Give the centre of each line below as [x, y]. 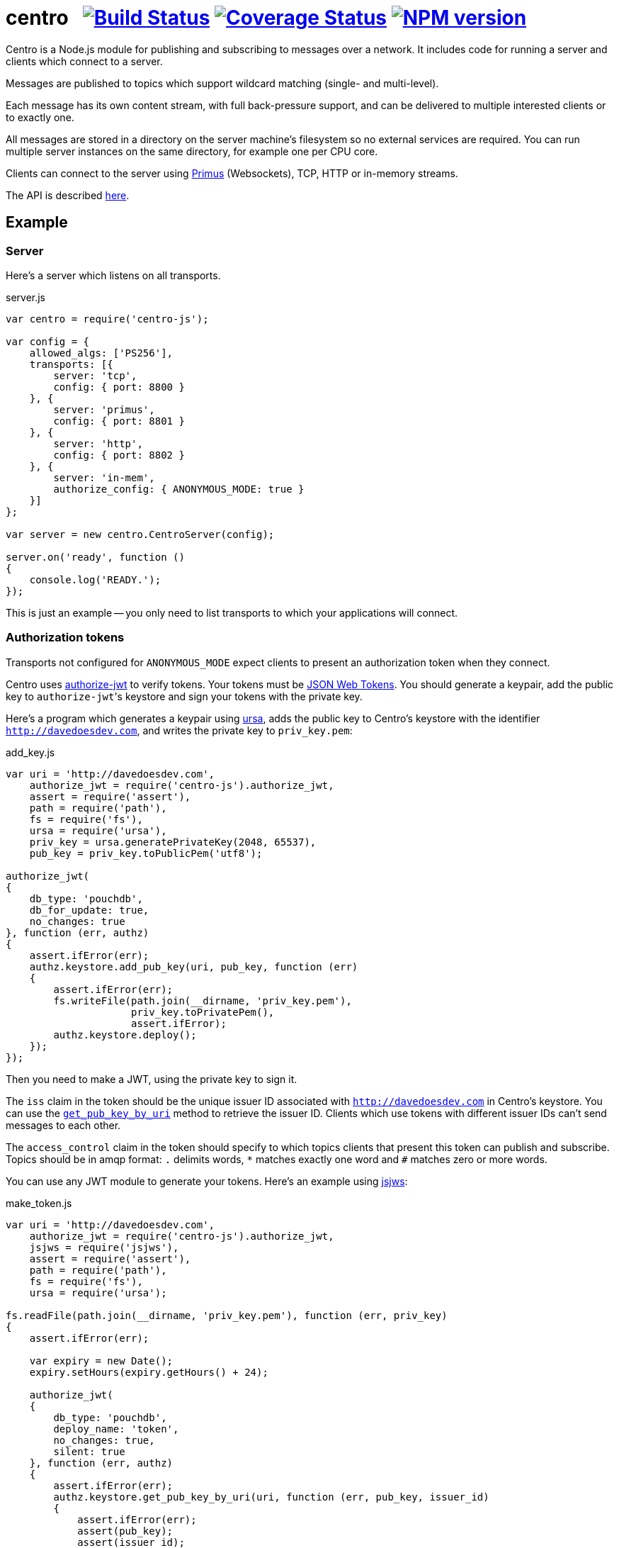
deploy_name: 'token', [116, 1429]
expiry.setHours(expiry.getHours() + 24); [149, 1372]
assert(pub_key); [125, 1531]
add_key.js [30, 752]
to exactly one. [40, 117]
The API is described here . [68, 195]
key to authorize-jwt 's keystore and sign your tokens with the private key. [184, 696]
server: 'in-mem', [104, 477]
